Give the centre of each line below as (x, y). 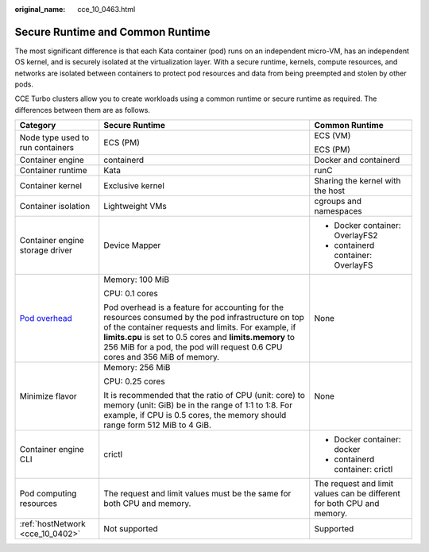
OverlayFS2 (356, 236)
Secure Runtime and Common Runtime (112, 32)
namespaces (338, 211)
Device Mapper (132, 245)
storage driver (46, 250)
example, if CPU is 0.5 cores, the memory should (195, 415)
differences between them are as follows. (83, 110)
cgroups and (338, 201)
